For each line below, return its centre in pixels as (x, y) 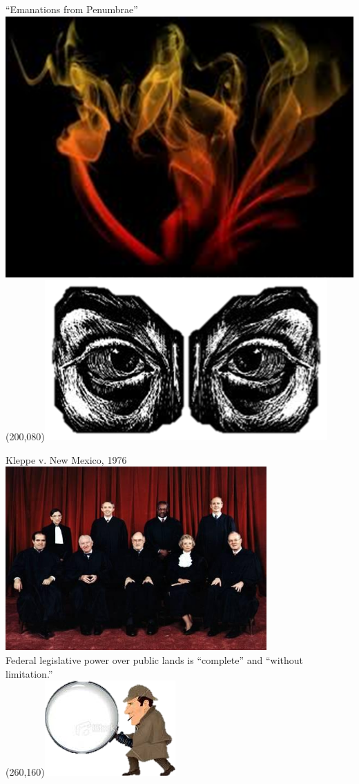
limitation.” (29, 673)
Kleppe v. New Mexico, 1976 (66, 459)
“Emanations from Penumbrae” (72, 9)
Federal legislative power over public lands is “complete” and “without (155, 660)
